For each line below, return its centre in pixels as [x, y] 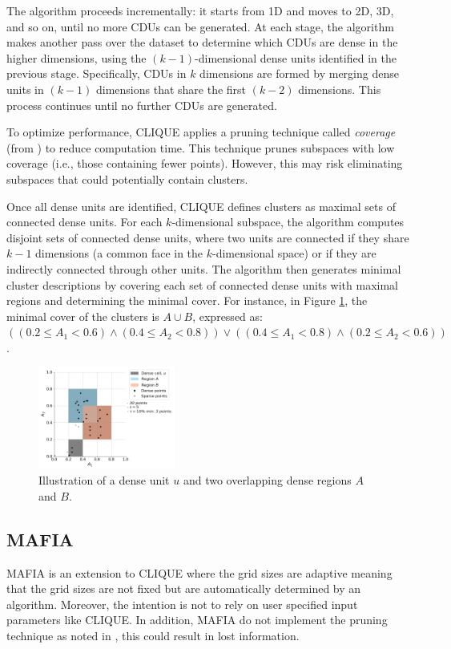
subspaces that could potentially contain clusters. [127, 178]
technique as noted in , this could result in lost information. [153, 636]
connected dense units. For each [85, 222]
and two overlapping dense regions [267, 480]
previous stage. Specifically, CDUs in [97, 73]
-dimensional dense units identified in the [296, 57]
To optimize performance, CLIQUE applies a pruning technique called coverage [201, 132]
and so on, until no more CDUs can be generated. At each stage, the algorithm [200, 26]
